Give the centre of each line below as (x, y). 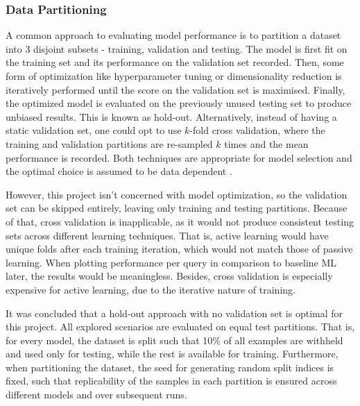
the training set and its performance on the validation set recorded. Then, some (175, 62)
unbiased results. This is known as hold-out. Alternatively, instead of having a (171, 116)
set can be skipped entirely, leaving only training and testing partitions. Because (177, 208)
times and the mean (266, 143)
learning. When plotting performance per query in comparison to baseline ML (171, 262)
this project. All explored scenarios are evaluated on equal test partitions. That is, (180, 327)
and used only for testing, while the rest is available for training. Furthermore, (172, 354)
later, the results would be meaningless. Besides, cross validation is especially (169, 276)
